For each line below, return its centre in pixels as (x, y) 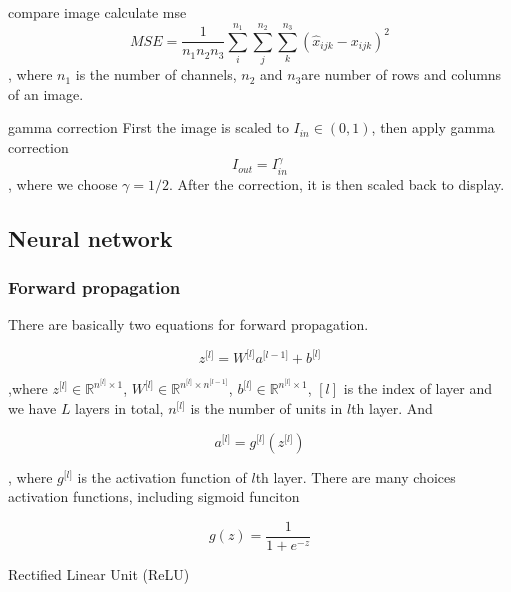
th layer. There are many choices (355, 476)
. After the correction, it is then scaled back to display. (336, 183)
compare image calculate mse (97, 12)
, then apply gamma (433, 127)
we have (32, 408)
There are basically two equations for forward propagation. (188, 324)
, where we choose (63, 183)
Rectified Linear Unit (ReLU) (99, 573)
